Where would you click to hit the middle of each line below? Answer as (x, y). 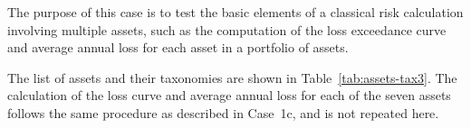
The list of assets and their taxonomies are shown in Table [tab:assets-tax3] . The (232, 77)
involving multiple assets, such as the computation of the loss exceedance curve (227, 29)
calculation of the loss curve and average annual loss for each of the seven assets (229, 95)
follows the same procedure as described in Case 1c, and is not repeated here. (223, 112)
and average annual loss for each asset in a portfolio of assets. (178, 47)
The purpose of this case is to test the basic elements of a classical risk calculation (235, 12)
